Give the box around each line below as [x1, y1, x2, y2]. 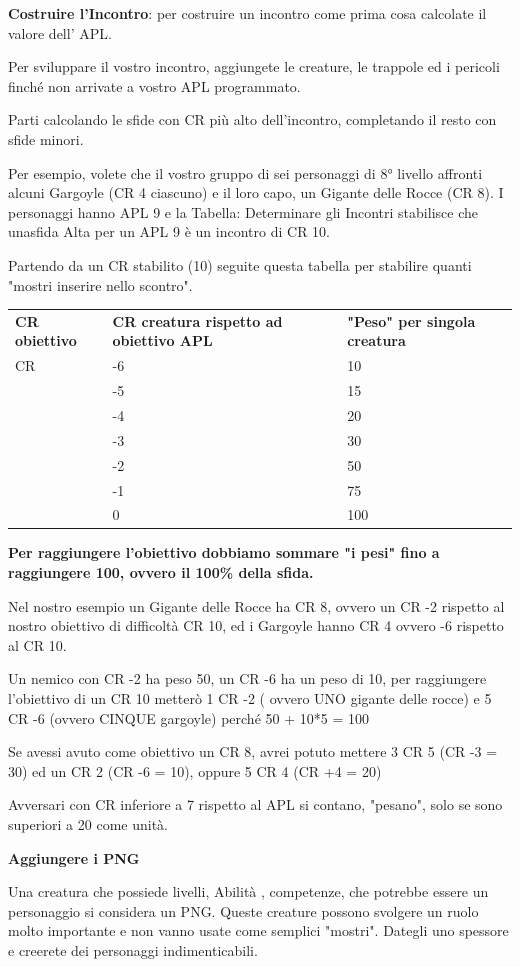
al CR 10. [8, 634, 67, 655]
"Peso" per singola [347, 310, 476, 331]
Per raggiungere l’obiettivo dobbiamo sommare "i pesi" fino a [8, 542, 440, 563]
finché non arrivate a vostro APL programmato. [8, 75, 301, 96]
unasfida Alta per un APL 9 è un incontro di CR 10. [8, 221, 330, 242]
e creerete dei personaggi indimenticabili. [8, 939, 258, 960]
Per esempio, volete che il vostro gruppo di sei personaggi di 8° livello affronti [8, 162, 483, 183]
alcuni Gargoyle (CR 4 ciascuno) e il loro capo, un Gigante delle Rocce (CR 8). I [8, 182, 504, 203]
